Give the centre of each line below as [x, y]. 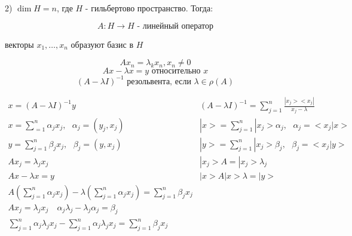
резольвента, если [159, 82]
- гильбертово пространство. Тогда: [149, 8]
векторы [19, 44]
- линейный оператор [175, 26]
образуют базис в [102, 44]
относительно [176, 71]
